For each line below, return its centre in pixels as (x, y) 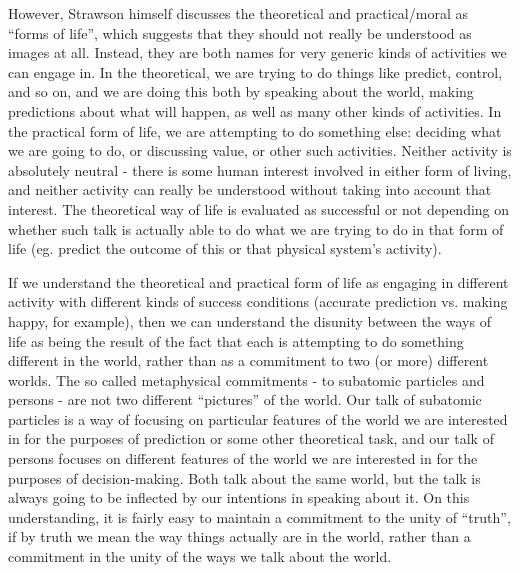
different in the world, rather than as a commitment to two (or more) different (248, 360)
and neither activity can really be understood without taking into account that (250, 189)
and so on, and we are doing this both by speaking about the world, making (241, 91)
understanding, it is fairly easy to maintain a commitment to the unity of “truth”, (259, 516)
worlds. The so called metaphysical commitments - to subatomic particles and (246, 379)
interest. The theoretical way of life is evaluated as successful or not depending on (259, 208)
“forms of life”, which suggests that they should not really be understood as (240, 32)
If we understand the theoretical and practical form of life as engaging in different (258, 281)
